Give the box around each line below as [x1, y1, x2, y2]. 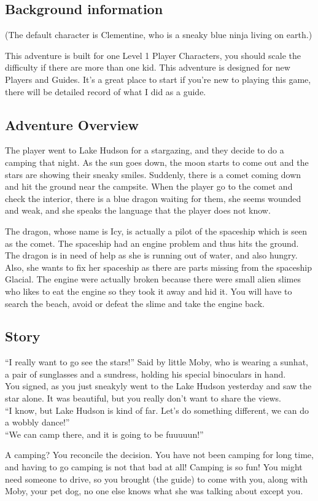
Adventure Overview [5, 115, 139, 134]
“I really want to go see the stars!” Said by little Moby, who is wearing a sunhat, [5, 355, 308, 368]
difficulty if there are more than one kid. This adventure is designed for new [5, 61, 290, 74]
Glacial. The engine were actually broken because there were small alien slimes [5, 273, 301, 285]
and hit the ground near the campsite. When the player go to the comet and [5, 180, 293, 193]
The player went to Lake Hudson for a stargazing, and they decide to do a [5, 144, 284, 157]
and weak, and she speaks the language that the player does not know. [5, 204, 271, 217]
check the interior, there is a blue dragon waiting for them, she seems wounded [5, 192, 301, 204]
